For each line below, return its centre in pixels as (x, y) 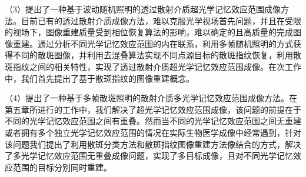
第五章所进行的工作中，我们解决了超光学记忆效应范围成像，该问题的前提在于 (153, 109)
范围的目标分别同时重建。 (62, 167)
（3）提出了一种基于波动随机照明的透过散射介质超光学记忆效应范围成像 (143, 9)
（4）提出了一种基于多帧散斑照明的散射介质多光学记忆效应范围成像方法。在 (151, 98)
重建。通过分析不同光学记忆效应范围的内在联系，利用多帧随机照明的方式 (153, 43)
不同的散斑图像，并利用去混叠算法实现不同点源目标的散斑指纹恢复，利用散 (157, 55)
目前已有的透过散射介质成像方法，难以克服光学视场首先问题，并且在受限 (161, 20)
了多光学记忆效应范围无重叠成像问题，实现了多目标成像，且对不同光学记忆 (149, 156)
